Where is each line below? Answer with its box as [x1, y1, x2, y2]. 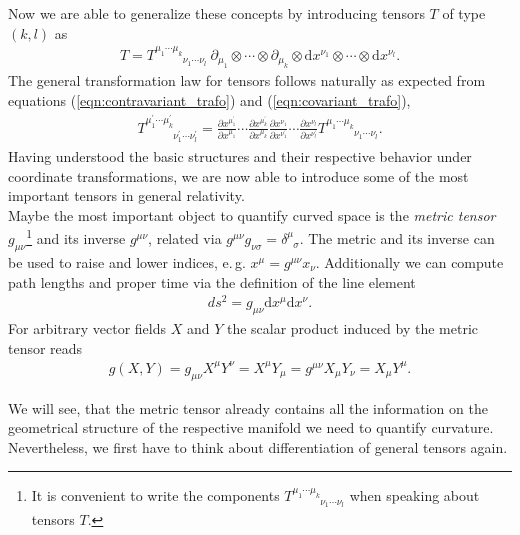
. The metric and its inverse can [299, 228, 495, 249]
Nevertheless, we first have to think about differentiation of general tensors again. [8, 436, 508, 457]
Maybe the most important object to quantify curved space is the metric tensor [8, 204, 496, 225]
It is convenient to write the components [31, 485, 280, 506]
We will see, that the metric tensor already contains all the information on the [8, 397, 488, 418]
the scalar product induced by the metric [226, 318, 478, 339]
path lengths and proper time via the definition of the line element [8, 271, 416, 292]
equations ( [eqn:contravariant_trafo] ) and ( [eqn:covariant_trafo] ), [8, 89, 411, 110]
